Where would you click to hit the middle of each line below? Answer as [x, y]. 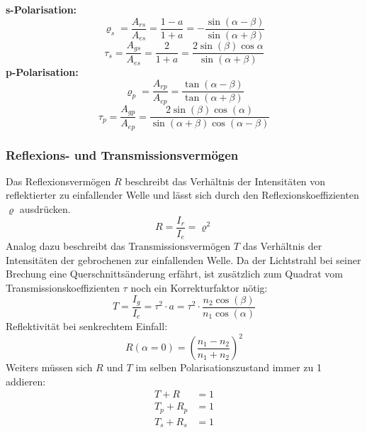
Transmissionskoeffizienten [63, 287]
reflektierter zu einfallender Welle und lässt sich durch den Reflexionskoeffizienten [182, 195]
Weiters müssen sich [49, 367]
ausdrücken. [45, 209]
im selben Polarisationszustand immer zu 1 [228, 367]
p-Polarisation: [42, 72]
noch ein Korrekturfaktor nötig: [199, 287]
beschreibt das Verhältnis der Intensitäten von [225, 181]
